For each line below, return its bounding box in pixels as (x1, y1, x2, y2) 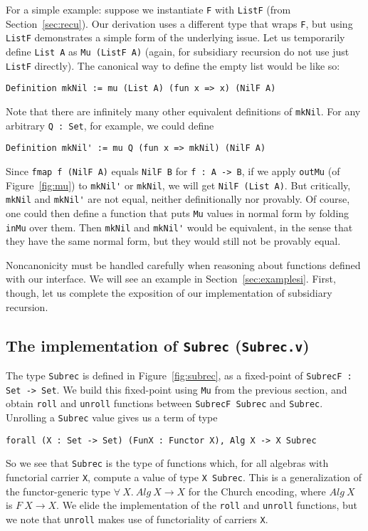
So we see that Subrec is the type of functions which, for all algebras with (6, 456, 329, 470)
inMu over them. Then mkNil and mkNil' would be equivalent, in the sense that (6, 219, 353, 234)
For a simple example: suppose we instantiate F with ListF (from (6, 2, 291, 16)
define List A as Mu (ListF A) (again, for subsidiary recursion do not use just (6, 43, 349, 58)
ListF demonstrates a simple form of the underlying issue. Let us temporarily (6, 30, 345, 45)
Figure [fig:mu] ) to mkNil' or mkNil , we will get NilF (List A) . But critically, (6, 177, 351, 192)
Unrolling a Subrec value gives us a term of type (6, 409, 218, 424)
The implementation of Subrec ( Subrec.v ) (6, 334, 310, 356)
